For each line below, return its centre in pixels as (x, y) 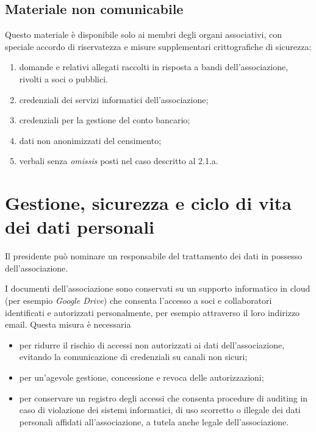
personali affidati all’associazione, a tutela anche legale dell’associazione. (154, 421)
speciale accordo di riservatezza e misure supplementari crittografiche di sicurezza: (158, 46)
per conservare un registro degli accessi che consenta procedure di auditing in (163, 398)
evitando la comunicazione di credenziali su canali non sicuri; (133, 357)
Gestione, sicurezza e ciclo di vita (148, 203)
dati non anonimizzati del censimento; (90, 140)
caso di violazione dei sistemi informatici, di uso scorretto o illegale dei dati (160, 410)
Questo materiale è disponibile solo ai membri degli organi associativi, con (143, 34)
